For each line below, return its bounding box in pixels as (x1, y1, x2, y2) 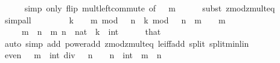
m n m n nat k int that (21, 25, 161, 38)
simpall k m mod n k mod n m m (4, 13, 226, 26)
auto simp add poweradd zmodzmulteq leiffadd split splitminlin (4, 37, 249, 49)
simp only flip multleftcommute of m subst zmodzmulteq (24, 2, 275, 14)
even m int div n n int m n (4, 49, 162, 61)
